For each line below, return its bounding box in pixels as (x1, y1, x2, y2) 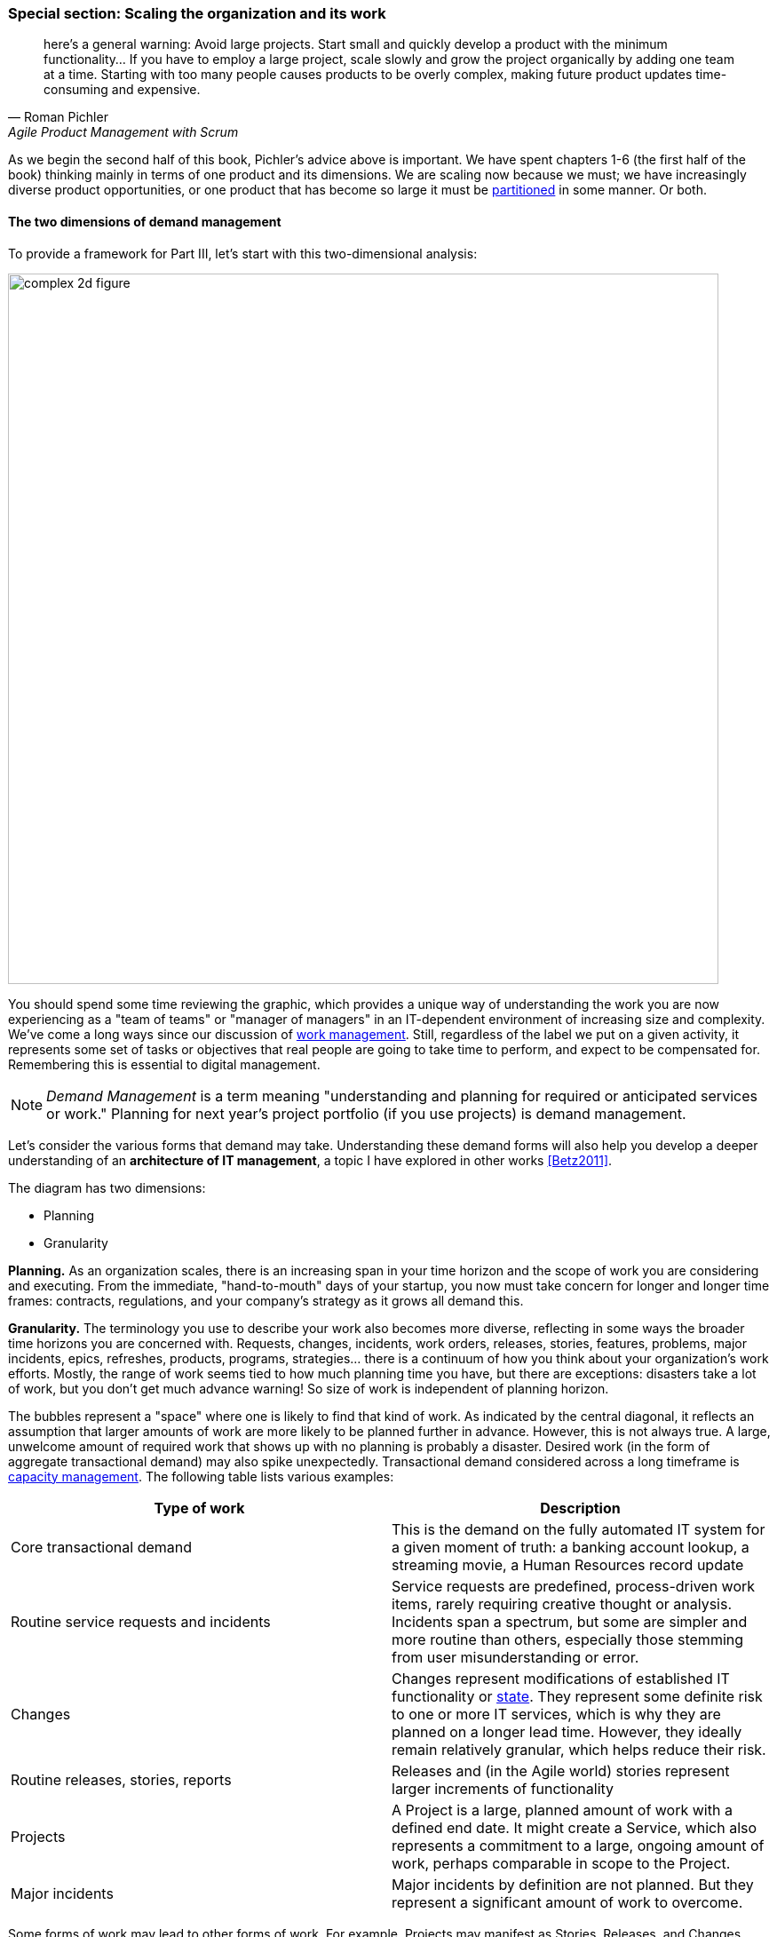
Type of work (154, 1498, 245, 1517)
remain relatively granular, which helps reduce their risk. (392, 1740, 766, 1758)
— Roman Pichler (8, 109, 108, 125)
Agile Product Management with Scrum (8, 124, 239, 140)
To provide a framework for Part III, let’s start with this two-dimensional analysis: (8, 245, 478, 261)
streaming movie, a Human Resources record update (392, 1555, 744, 1574)
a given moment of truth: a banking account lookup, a (392, 1537, 749, 1556)
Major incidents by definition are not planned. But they (392, 1875, 754, 1893)
